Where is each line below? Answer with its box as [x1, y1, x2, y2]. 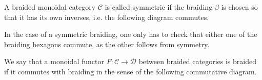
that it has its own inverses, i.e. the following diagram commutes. [4, 11, 209, 22]
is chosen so [221, 2, 258, 12]
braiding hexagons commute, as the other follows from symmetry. [4, 38, 210, 49]
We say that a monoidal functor [4, 56, 104, 67]
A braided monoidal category [4, 2, 96, 12]
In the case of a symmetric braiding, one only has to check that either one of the [4, 29, 257, 39]
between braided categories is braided [138, 56, 256, 67]
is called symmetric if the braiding [105, 2, 213, 12]
